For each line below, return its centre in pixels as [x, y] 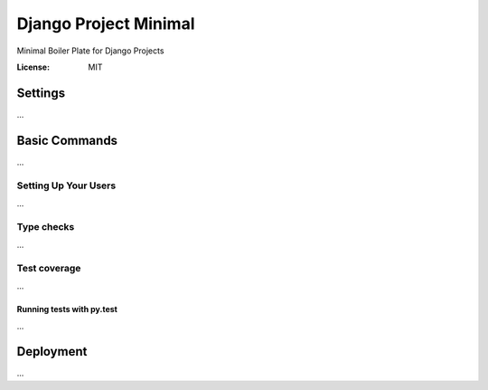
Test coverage [49, 268]
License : [33, 67]
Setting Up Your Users [66, 185]
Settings [41, 93]
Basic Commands [67, 140]
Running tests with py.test [67, 309]
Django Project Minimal [106, 24]
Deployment [52, 352]
